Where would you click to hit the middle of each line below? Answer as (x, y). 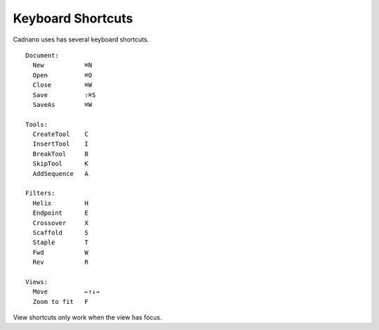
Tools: (37, 124)
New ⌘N (62, 65)
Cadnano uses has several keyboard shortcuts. (81, 39)
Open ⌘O (62, 75)
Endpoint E (61, 213)
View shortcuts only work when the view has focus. (87, 317)
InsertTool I (61, 144)
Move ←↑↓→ (66, 292)
